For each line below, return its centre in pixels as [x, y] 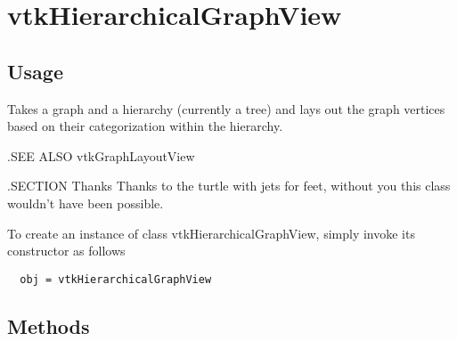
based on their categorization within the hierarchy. [145, 126]
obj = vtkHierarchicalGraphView [116, 279]
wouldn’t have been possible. [86, 203]
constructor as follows [66, 251]
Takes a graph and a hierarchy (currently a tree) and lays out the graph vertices [226, 108]
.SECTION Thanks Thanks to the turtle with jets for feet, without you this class [229, 186]
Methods [49, 325]
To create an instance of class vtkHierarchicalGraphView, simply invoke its [211, 233]
